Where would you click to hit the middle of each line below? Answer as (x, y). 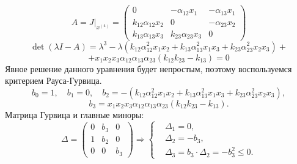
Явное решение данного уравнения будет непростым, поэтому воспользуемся (148, 68)
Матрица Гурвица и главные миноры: (75, 114)
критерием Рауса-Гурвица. (53, 80)
